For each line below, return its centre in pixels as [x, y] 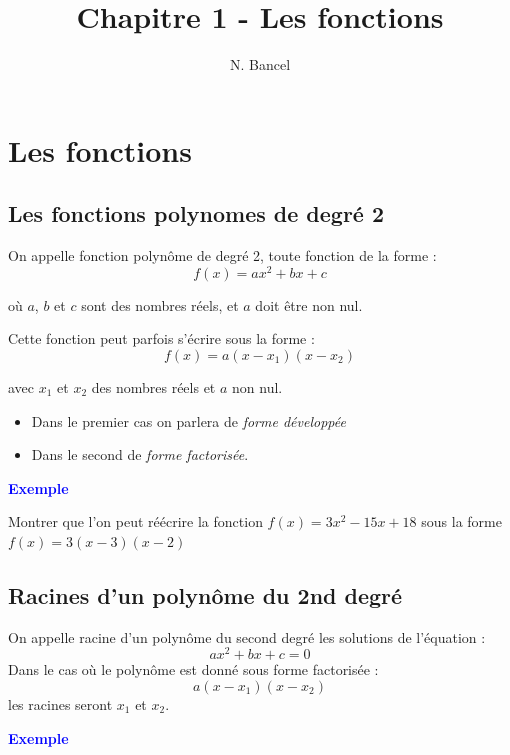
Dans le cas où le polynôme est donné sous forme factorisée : [193, 669]
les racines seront [60, 704]
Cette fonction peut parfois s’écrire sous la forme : [161, 338]
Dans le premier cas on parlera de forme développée [188, 420]
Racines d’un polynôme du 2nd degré [205, 594]
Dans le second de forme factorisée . [140, 454]
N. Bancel [260, 64]
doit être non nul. [309, 304]
